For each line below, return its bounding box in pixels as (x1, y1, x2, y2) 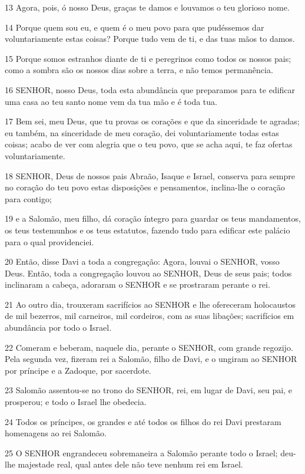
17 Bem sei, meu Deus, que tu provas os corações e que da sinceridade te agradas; (5, 115, 300, 127)
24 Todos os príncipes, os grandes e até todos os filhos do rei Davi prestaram (5, 415, 281, 427)
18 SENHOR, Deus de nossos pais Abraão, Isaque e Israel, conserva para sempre (5, 169, 295, 182)
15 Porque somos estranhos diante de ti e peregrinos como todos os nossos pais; (5, 52, 291, 64)
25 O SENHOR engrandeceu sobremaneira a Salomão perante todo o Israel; (5, 446, 278, 459)
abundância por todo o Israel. (5, 321, 112, 334)
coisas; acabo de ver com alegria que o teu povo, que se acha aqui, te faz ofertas (5, 138, 293, 150)
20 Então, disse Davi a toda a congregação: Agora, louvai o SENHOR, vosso (5, 255, 280, 268)
